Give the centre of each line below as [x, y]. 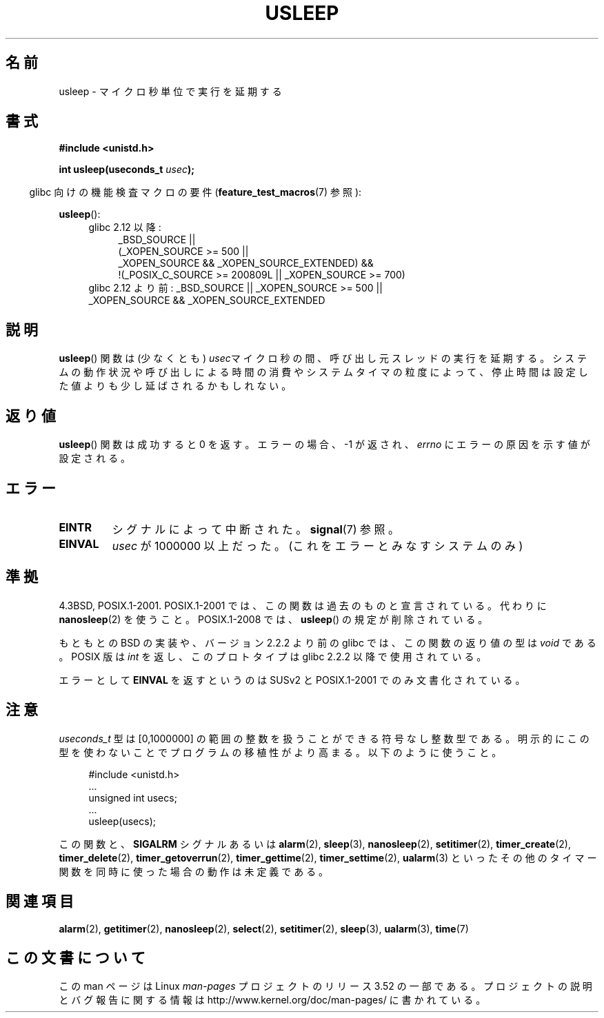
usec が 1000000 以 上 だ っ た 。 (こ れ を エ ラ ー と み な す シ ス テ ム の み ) [318, 546]
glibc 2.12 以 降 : [125, 227]
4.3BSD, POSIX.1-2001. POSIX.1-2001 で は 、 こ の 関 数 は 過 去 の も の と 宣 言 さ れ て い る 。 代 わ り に [303, 605]
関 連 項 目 [40, 902]
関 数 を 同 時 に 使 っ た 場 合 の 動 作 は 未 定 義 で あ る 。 [194, 871]
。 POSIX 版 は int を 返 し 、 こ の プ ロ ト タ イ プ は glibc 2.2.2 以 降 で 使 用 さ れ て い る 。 [273, 656]
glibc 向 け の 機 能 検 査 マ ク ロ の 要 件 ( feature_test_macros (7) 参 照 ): [195, 192]
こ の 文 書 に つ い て [75, 957]
